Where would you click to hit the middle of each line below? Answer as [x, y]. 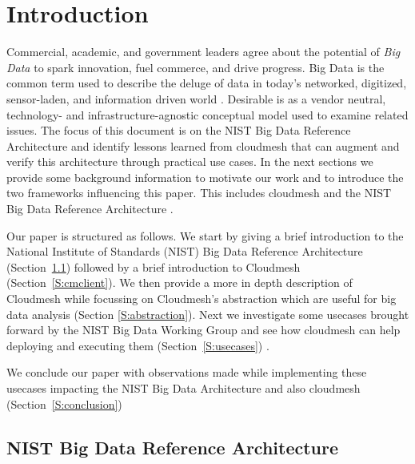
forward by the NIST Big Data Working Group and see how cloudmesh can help [204, 330]
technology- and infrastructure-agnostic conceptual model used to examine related [207, 114]
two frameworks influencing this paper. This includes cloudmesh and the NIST [199, 193]
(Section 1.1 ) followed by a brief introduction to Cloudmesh [154, 266]
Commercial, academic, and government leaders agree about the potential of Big [204, 52]
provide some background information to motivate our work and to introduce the [205, 177]
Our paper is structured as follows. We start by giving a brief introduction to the [205, 235]
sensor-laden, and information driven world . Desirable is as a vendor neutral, [196, 98]
